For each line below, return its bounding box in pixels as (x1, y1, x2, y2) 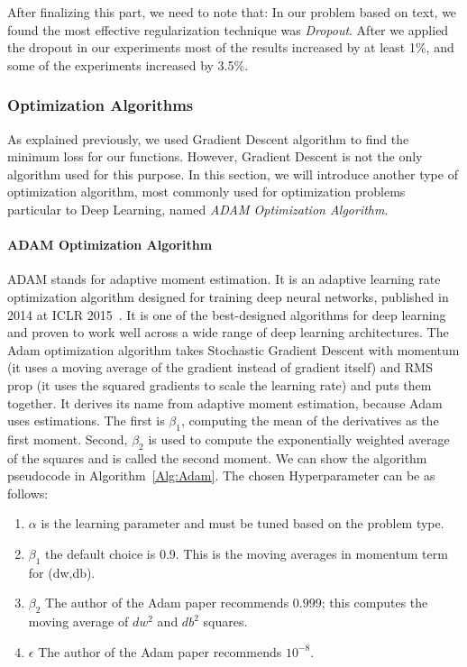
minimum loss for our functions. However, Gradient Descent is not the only (7, 147, 423, 166)
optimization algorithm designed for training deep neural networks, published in (7, 287, 449, 306)
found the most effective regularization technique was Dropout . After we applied (7, 20, 449, 39)
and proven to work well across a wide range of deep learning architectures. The (7, 323, 449, 342)
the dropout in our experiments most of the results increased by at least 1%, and (7, 38, 454, 57)
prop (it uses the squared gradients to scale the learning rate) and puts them (7, 375, 432, 394)
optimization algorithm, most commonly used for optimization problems (7, 182, 406, 201)
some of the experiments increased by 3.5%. (7, 55, 249, 74)
